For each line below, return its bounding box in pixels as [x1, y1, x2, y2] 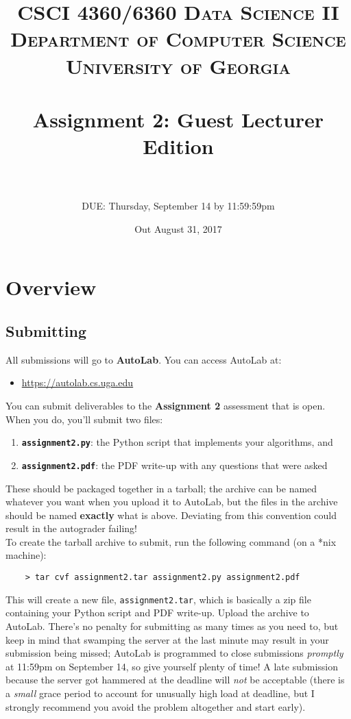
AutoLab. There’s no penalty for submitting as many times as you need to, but [5, 618, 339, 633]
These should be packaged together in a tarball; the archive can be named [5, 481, 317, 495]
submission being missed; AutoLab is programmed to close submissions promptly [5, 646, 343, 660]
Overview [5, 273, 97, 301]
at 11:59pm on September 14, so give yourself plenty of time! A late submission [5, 659, 338, 673]
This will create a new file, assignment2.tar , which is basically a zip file [5, 592, 311, 606]
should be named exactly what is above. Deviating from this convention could [5, 507, 337, 522]
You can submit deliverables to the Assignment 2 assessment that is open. [5, 399, 326, 413]
